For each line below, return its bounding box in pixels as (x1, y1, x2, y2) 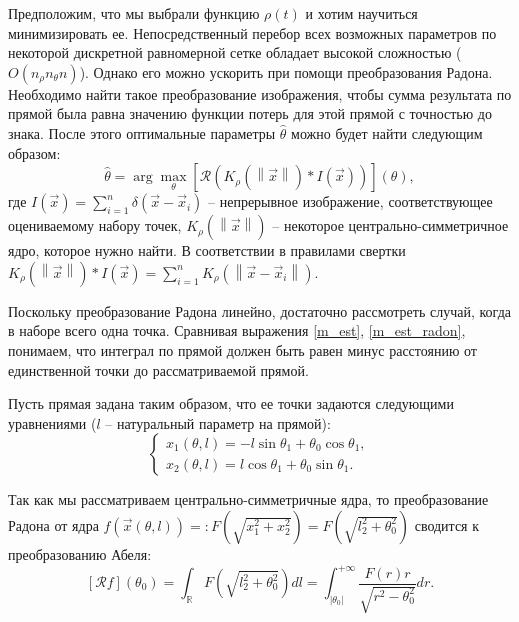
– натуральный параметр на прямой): (105, 412, 331, 433)
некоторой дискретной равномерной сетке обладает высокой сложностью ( (8, 42, 462, 63)
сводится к (414, 514, 480, 535)
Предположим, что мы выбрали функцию (8, 3, 260, 23)
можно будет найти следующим (291, 122, 483, 143)
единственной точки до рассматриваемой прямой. (8, 359, 309, 380)
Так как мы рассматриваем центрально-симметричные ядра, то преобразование (8, 489, 489, 510)
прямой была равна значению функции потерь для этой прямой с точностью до (8, 103, 492, 124)
